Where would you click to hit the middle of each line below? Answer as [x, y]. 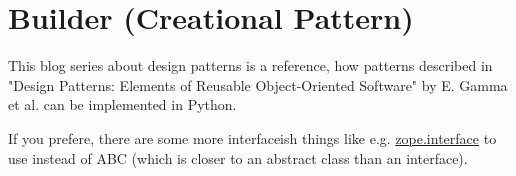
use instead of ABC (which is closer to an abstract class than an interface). [238, 157]
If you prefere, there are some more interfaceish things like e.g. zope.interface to [252, 137]
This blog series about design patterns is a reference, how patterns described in [250, 65]
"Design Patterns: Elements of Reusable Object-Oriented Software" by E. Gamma [258, 84]
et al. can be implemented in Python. [122, 104]
